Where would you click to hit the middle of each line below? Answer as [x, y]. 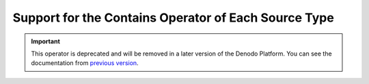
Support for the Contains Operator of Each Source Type [173, 18]
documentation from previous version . [85, 63]
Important [46, 41]
